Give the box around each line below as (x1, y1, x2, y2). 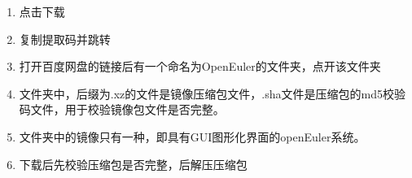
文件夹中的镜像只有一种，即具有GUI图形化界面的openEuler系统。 (19, 128, 366, 145)
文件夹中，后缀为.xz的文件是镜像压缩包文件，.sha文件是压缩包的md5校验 (19, 85, 405, 102)
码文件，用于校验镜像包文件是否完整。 (19, 101, 225, 118)
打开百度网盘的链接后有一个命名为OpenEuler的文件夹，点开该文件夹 (19, 58, 381, 75)
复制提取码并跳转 (19, 30, 111, 47)
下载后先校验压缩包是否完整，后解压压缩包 (19, 155, 248, 172)
